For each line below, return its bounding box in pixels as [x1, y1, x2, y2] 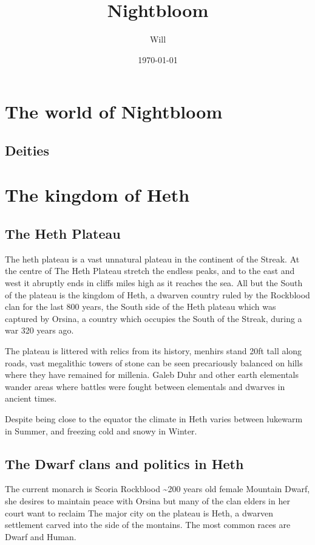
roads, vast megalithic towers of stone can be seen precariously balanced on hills [5, 356, 303, 369]
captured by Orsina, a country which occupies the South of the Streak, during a [5, 312, 302, 324]
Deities [5, 140, 49, 159]
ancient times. [5, 392, 57, 405]
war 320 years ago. [5, 324, 74, 337]
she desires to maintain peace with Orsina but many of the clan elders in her [5, 494, 290, 507]
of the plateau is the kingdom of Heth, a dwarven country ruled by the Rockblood [5, 288, 310, 301]
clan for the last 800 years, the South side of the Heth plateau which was [5, 300, 276, 313]
